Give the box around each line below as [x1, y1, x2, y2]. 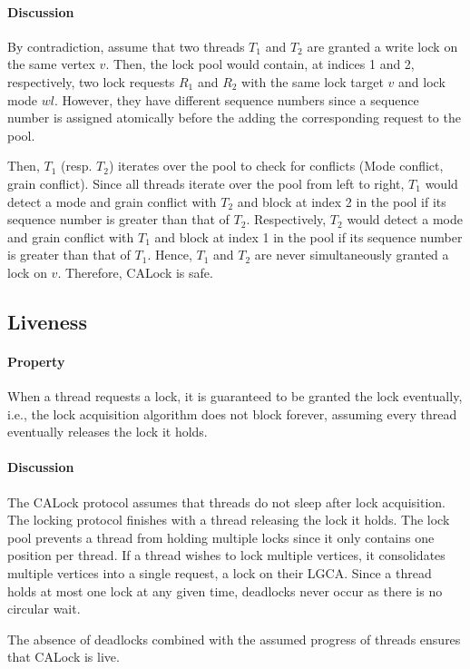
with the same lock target [241, 72, 384, 91]
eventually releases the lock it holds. [7, 422, 208, 441]
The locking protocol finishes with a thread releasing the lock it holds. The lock [7, 510, 450, 529]
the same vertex [7, 54, 95, 74]
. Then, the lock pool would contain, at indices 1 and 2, [105, 54, 415, 74]
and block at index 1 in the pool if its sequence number [154, 227, 463, 246]
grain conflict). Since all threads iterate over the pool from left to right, [7, 173, 405, 192]
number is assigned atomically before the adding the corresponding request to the [7, 108, 461, 127]
